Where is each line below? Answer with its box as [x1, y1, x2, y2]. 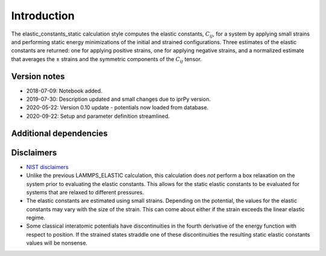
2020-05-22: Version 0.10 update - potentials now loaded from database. [26, 104, 209, 111]
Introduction [11, 9, 75, 22]
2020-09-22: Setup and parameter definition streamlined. [26, 112, 170, 120]
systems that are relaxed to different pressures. [26, 188, 144, 196]
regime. [26, 214, 45, 222]
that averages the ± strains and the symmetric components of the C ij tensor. [11, 55, 202, 64]
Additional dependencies [11, 128, 108, 138]
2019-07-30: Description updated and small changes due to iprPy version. [26, 95, 211, 103]
